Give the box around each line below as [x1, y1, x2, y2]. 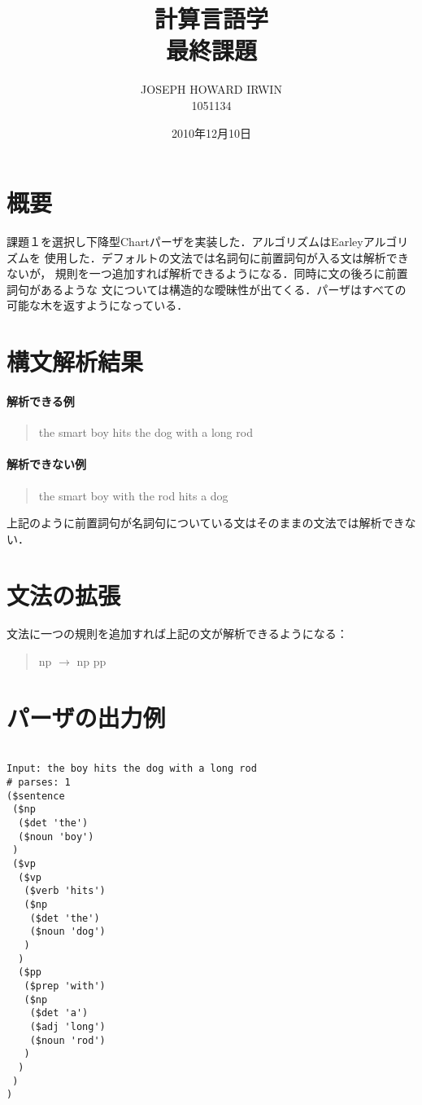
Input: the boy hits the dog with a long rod [7, 763, 257, 775]
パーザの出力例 [7, 700, 166, 733]
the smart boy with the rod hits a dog [38, 486, 228, 504]
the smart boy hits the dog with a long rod [38, 424, 253, 441]
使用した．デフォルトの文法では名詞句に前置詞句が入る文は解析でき [44, 249, 409, 266]
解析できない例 [7, 456, 86, 473]
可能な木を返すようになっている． [7, 297, 189, 314]
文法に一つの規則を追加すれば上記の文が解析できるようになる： [7, 625, 348, 642]
